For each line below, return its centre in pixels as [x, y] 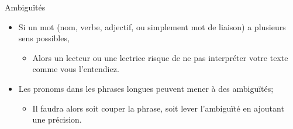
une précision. [57, 119]
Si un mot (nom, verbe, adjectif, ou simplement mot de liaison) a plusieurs [152, 26]
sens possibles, [44, 38]
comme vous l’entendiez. [76, 69]
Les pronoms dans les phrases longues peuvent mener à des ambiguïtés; [146, 88]
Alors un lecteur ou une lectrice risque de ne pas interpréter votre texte [160, 57]
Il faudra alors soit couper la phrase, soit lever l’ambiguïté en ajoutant [158, 108]
